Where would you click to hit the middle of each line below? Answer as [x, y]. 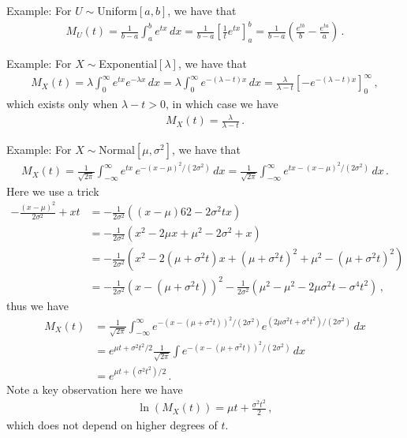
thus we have [38, 305]
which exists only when [62, 104]
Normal [117, 150]
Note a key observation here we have [95, 389]
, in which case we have [222, 104]
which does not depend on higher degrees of [112, 425]
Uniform [117, 10]
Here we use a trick [53, 191]
